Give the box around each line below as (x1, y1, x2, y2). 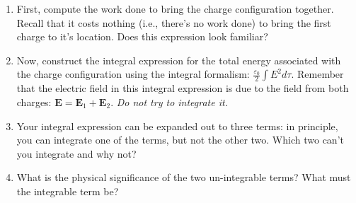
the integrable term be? (16, 183, 119, 198)
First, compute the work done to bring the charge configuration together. (16, 1, 334, 16)
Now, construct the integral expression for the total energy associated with (16, 52, 341, 67)
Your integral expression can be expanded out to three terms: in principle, (16, 118, 338, 133)
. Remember (291, 66, 344, 81)
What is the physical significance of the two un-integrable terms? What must (16, 170, 351, 185)
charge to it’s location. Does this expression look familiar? (16, 29, 268, 44)
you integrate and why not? (16, 146, 137, 161)
